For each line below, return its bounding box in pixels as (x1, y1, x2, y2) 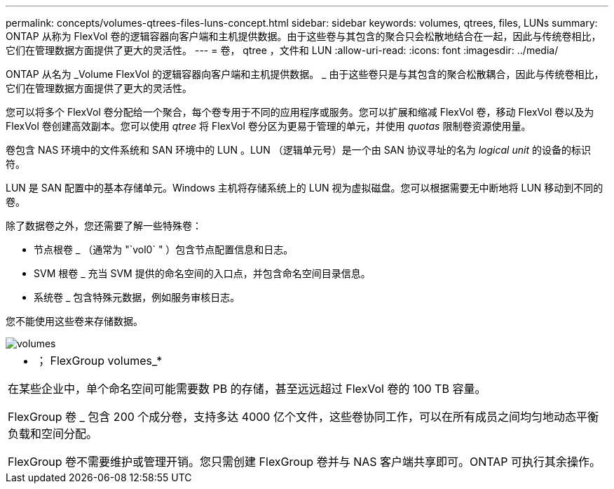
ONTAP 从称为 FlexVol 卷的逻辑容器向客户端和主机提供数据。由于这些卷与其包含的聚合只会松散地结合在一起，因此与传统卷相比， (6, 30, 601, 42)
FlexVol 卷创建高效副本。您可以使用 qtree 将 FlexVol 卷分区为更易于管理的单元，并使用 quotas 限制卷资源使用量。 (6, 120, 531, 132)
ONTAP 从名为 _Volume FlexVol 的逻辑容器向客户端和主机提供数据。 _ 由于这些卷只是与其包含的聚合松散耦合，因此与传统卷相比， (6, 68, 604, 80)
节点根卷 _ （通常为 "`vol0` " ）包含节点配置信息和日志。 (34, 243, 294, 255)
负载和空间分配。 (8, 427, 98, 441)
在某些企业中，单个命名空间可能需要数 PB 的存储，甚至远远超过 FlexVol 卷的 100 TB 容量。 (8, 382, 486, 396)
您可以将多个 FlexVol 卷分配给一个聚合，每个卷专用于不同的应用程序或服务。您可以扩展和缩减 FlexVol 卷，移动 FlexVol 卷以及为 (6, 106, 594, 118)
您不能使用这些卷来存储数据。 (6, 315, 143, 327)
